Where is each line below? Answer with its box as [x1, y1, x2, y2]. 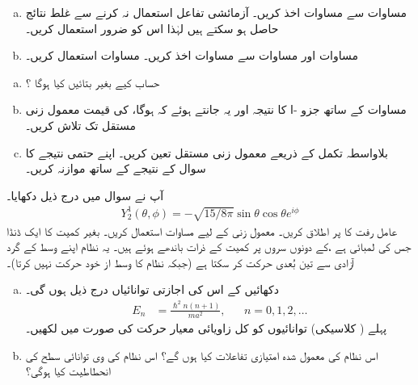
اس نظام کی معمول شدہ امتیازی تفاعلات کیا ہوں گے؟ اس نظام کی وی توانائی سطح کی [25, 346, 378, 363]
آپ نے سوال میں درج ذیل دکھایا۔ [6, 186, 164, 203]
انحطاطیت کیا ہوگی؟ [25, 362, 111, 379]
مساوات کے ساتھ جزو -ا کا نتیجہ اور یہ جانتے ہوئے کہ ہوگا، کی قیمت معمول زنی [25, 101, 407, 118]
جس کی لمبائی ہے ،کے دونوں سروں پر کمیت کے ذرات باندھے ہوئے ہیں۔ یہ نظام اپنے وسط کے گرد [6, 238, 412, 255]
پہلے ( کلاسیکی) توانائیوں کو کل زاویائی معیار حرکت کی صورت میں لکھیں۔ [25, 320, 387, 337]
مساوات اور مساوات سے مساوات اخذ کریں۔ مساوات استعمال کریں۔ [25, 47, 359, 64]
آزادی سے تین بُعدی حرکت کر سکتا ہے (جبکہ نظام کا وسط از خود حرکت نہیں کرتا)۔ [6, 253, 354, 270]
